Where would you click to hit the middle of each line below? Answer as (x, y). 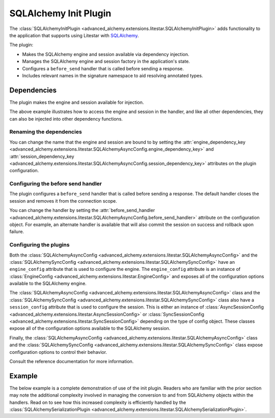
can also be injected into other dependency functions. (66, 119)
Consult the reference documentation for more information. (72, 361)
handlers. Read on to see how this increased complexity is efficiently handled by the (98, 402)
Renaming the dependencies (46, 132)
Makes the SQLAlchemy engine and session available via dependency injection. (106, 54)
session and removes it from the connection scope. (63, 201)
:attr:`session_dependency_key (42, 156)
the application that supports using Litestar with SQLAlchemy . (74, 35)
